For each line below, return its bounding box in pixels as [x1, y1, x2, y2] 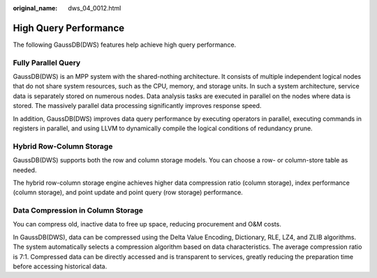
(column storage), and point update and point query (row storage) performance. [13, 188, 244, 196]
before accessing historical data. [13, 262, 108, 271]
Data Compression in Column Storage [13, 206, 143, 215]
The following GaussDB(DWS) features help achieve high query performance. [13, 40, 237, 49]
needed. [13, 166, 37, 174]
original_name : [13, 4, 58, 12]
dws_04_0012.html [68, 4, 121, 12]
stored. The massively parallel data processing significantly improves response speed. [13, 102, 262, 110]
